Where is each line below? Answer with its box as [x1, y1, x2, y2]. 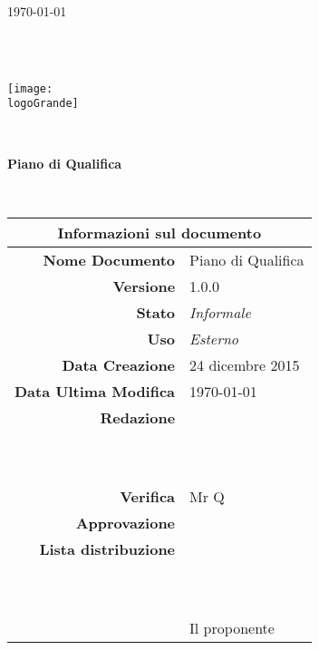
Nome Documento [43, 248, 176, 270]
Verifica [120, 485, 176, 507]
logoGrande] [7, 97, 79, 111]
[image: [7, 82, 53, 95]
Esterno [189, 327, 239, 349]
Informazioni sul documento [57, 221, 262, 243]
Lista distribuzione [39, 538, 176, 559]
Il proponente [189, 616, 275, 638]
